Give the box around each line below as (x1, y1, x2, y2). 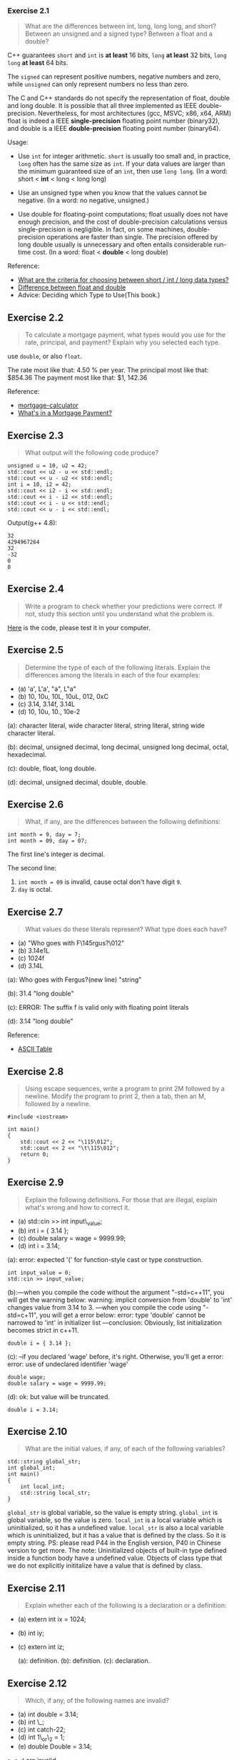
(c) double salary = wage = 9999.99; (17, 1233, 126, 1242)
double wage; (7, 1373, 46, 1381)
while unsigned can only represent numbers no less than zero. (7, 80, 189, 89)
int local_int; (20, 1483, 66, 1491)
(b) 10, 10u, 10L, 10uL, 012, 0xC (17, 692, 109, 700)
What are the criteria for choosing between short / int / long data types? (17, 276, 230, 284)
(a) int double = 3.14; (17, 1710, 78, 1719)
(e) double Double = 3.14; (17, 1742, 93, 1751)
